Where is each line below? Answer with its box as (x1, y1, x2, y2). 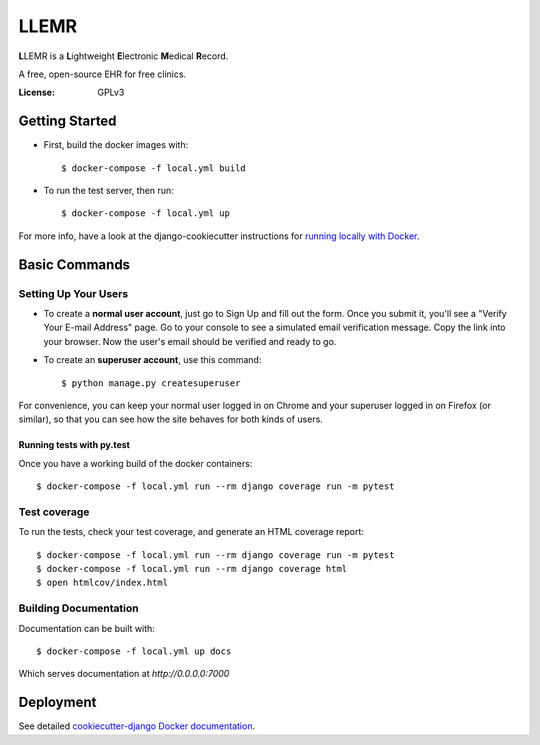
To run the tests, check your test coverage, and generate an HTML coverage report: (18, 526, 365, 538)
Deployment (18, 694, 97, 711)
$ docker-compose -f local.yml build (61, 162, 247, 174)
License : (18, 86, 55, 99)
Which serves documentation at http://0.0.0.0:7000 (18, 668, 230, 680)
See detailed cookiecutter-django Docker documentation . (18, 720, 255, 732)
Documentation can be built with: (18, 622, 155, 634)
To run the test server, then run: (43, 185, 174, 197)
